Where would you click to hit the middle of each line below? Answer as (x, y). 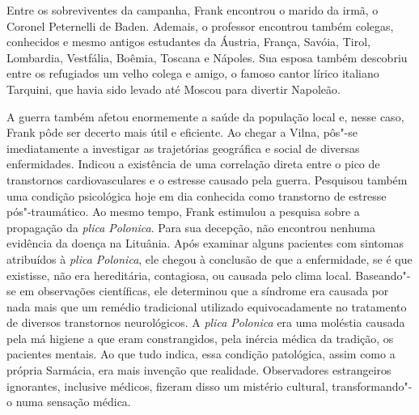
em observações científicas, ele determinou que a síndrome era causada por (204, 291)
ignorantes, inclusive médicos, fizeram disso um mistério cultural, (167, 385)
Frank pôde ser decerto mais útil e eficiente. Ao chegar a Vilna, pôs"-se (182, 132)
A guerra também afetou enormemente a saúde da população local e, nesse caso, (205, 116)
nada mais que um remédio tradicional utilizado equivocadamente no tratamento (207, 306)
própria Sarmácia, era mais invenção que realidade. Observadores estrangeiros (199, 370)
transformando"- (372, 385)
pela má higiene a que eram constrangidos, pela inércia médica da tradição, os (200, 338)
